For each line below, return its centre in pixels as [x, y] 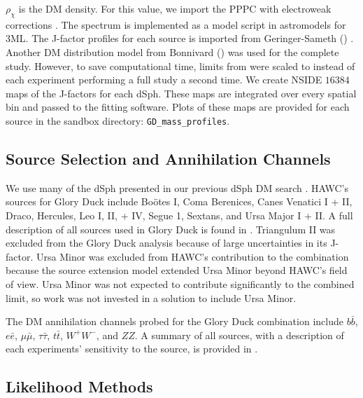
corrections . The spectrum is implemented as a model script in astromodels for [176, 24]
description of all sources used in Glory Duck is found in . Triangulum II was [171, 229]
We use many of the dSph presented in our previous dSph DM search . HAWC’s [177, 187]
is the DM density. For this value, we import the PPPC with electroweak [175, 8]
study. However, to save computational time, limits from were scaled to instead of [180, 66]
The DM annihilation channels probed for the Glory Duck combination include [175, 321]
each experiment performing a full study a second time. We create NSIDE [164, 80]
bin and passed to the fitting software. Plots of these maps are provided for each [178, 107]
